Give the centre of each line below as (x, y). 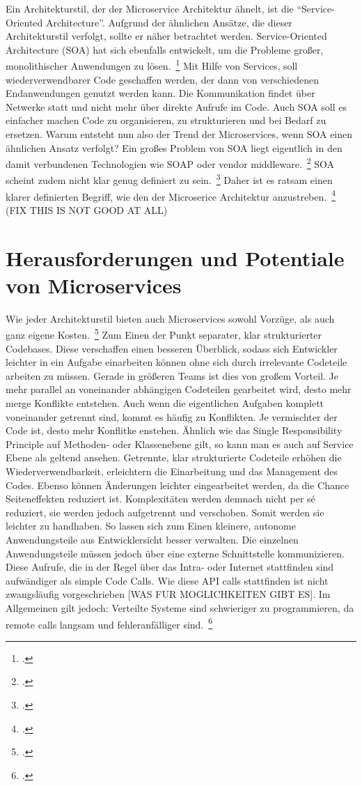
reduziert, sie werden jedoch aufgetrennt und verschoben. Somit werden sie (165, 512)
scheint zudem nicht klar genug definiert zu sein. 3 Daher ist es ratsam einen (169, 179)
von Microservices (94, 285)
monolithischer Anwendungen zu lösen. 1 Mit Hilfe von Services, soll (152, 65)
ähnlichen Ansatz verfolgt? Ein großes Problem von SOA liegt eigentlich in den (174, 147)
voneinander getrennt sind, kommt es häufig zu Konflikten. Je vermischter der (172, 416)
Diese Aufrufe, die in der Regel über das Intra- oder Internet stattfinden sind (170, 567)
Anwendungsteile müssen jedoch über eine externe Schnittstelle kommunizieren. (175, 553)
